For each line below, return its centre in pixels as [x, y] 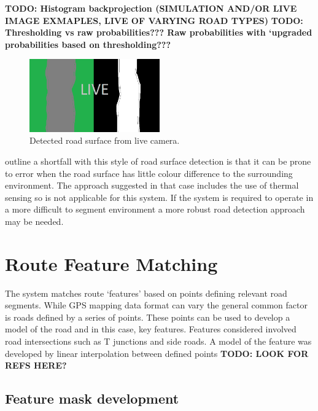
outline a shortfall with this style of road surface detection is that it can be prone [158, 161]
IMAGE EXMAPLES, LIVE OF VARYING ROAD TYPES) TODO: [154, 20]
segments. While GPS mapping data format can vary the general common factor [156, 305]
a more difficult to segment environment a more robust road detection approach [155, 209]
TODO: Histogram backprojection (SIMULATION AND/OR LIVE [151, 8]
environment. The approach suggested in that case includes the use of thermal [152, 185]
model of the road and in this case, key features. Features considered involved [151, 329]
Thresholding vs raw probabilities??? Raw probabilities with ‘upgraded [159, 32]
